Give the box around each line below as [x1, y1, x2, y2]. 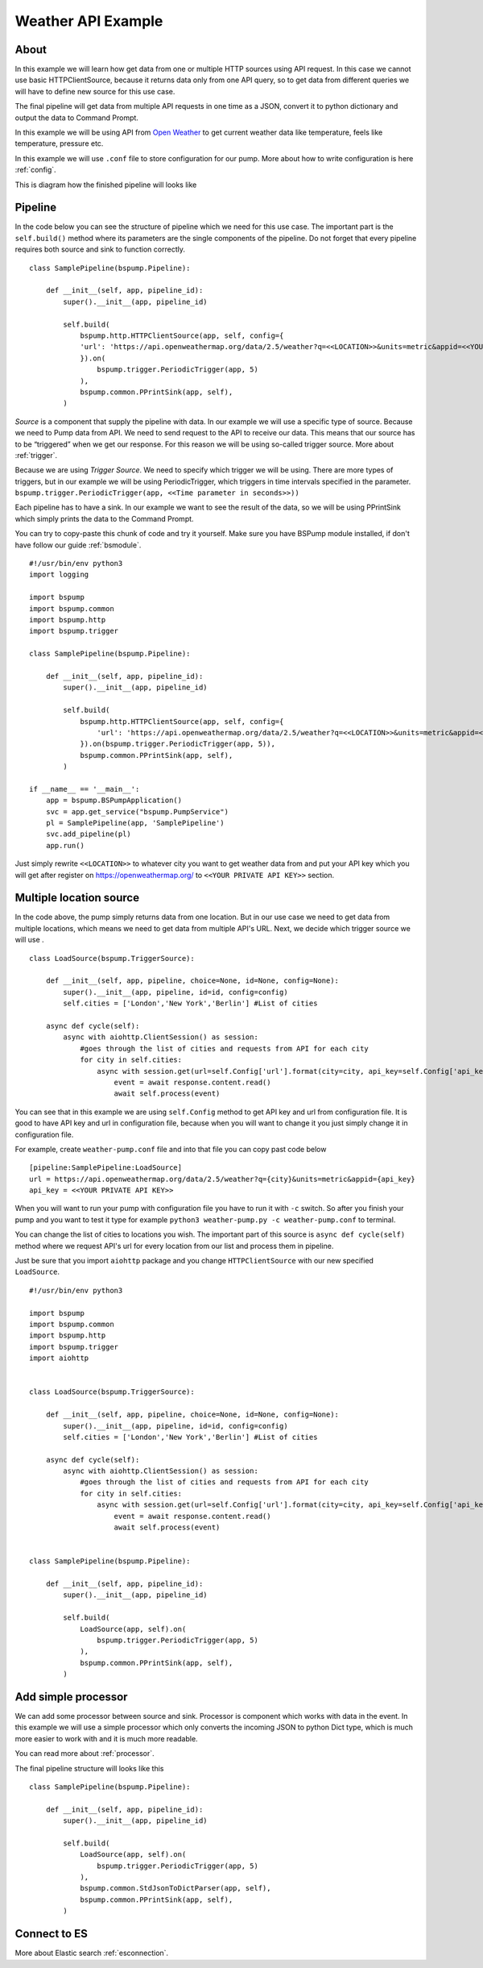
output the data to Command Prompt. [14, 113, 138, 123]
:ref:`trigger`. [14, 450, 58, 460]
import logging [29, 570, 89, 580]
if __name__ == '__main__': [29, 784, 140, 793]
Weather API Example [14, 12, 163, 30]
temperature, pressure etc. [14, 139, 104, 148]
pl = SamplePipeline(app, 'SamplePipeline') [45, 818, 225, 828]
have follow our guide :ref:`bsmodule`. [14, 540, 142, 550]
